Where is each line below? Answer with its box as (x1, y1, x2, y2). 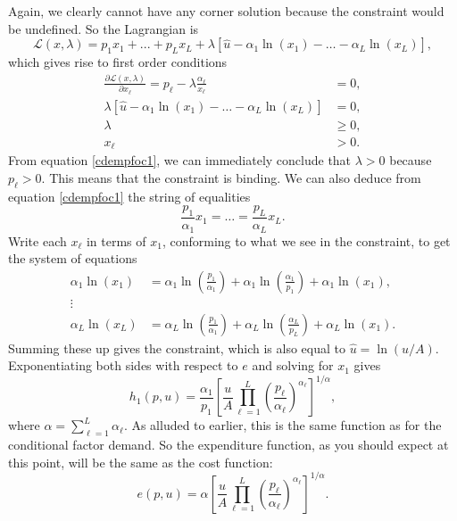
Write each (8, 231, 67, 250)
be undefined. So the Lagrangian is (8, 19, 199, 37)
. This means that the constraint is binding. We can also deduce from (41, 168, 421, 186)
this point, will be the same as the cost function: (8, 452, 273, 471)
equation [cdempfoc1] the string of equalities (8, 186, 251, 205)
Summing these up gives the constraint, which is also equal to (8, 338, 346, 357)
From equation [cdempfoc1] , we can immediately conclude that (8, 151, 352, 170)
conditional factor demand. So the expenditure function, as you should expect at (8, 435, 449, 454)
